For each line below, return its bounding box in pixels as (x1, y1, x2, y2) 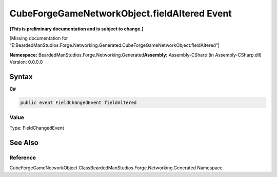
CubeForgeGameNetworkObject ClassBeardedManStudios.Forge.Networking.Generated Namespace (9, 165, 223, 171)
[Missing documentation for (9, 35, 68, 41)
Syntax (9, 72, 33, 81)
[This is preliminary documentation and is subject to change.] (9, 26, 144, 32)
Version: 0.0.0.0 (9, 59, 43, 65)
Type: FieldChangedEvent (9, 125, 64, 131)
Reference (9, 154, 36, 161)
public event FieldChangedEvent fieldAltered (20, 100, 137, 105)
